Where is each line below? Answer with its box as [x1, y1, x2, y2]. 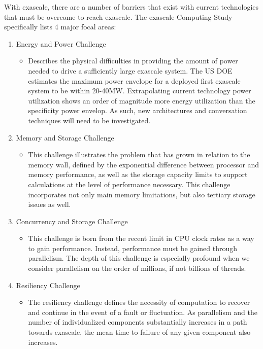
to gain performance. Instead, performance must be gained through [28, 242, 238, 253]
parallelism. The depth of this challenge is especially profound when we [28, 253, 250, 263]
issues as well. [28, 199, 71, 210]
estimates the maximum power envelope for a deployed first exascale [28, 75, 241, 86]
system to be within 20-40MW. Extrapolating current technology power [28, 85, 251, 96]
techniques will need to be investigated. [28, 115, 151, 125]
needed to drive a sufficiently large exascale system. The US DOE [28, 65, 233, 76]
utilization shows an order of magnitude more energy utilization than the [28, 95, 255, 106]
